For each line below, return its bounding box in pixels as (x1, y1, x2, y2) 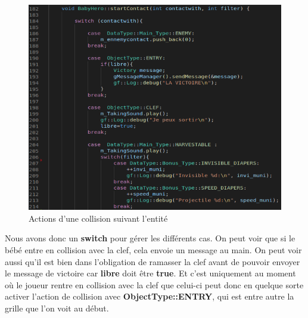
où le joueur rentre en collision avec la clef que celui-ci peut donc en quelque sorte (5, 278, 304, 291)
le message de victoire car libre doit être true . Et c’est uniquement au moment (5, 267, 296, 279)
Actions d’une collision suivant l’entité (29, 212, 168, 224)
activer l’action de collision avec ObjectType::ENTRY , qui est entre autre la (5, 290, 294, 303)
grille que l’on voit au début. (5, 301, 109, 314)
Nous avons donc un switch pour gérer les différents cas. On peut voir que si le (5, 232, 295, 244)
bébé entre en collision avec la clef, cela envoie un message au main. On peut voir (5, 243, 302, 256)
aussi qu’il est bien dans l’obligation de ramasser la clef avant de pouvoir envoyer (5, 255, 300, 267)
